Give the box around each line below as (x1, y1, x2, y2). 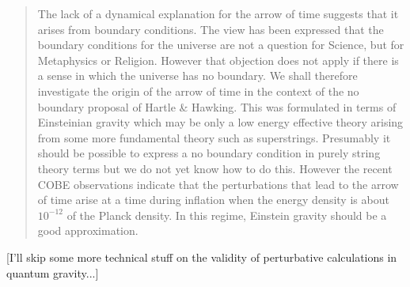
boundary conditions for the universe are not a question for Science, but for (37, 36, 404, 53)
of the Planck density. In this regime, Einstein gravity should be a (66, 206, 387, 223)
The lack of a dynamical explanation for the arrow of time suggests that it (37, 6, 399, 21)
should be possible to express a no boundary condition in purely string (37, 145, 381, 161)
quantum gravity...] (6, 264, 99, 281)
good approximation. (37, 222, 139, 239)
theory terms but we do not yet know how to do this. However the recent (37, 160, 393, 176)
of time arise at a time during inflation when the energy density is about (37, 191, 389, 208)
